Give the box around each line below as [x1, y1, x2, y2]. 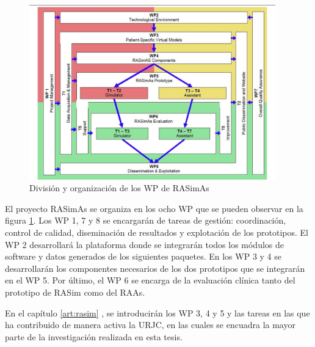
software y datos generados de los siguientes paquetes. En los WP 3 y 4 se [5, 250, 282, 263]
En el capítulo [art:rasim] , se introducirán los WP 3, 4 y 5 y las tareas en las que [5, 306, 310, 319]
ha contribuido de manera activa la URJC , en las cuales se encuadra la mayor [5, 318, 295, 331]
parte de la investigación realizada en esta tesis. [5, 330, 183, 343]
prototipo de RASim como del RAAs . [5, 285, 145, 298]
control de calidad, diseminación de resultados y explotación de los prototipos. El [5, 225, 308, 238]
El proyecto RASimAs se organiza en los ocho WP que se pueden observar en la [5, 202, 303, 214]
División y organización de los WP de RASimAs [29, 181, 209, 194]
